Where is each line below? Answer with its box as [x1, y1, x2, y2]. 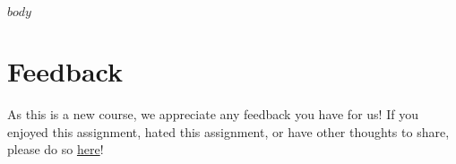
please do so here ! [7, 140, 104, 159]
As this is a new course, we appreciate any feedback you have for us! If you [7, 105, 418, 124]
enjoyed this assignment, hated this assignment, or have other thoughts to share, [7, 122, 450, 141]
